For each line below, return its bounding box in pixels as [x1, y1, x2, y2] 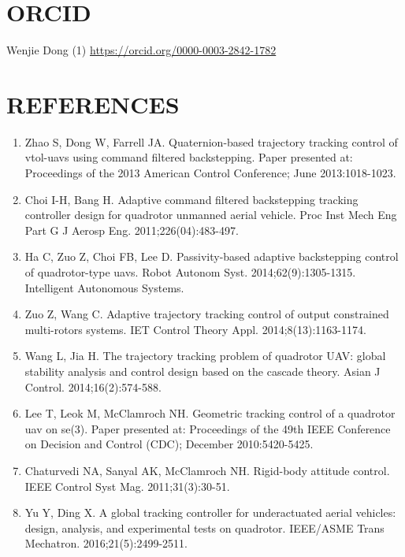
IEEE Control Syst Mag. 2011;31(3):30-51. [24, 477, 230, 494]
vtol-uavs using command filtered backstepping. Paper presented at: [24, 149, 353, 165]
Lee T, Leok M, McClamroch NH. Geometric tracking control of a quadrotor [24, 405, 396, 421]
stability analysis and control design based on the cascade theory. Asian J [24, 362, 381, 379]
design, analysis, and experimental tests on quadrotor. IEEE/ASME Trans [24, 519, 385, 536]
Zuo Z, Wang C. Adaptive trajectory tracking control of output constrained [24, 306, 389, 322]
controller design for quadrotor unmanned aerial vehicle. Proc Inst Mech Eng [24, 206, 397, 223]
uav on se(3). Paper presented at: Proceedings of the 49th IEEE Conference [24, 420, 391, 436]
